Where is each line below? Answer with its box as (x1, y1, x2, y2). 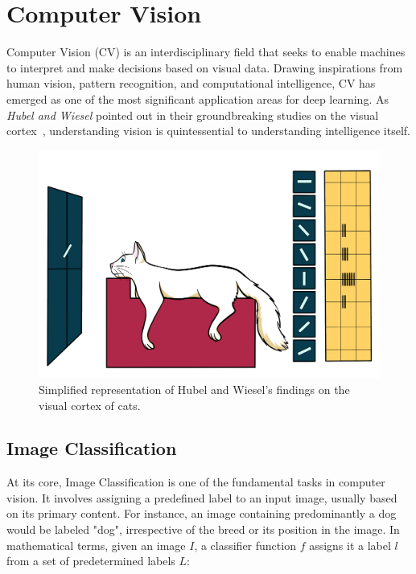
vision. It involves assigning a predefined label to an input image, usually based (6, 489, 397, 506)
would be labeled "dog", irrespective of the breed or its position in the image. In (6, 521, 400, 538)
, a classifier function (194, 536, 296, 553)
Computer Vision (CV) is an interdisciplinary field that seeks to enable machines (6, 43, 406, 60)
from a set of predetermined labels (6, 552, 175, 569)
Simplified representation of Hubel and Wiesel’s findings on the (39, 380, 350, 397)
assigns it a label (309, 536, 391, 553)
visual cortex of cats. (39, 396, 141, 413)
